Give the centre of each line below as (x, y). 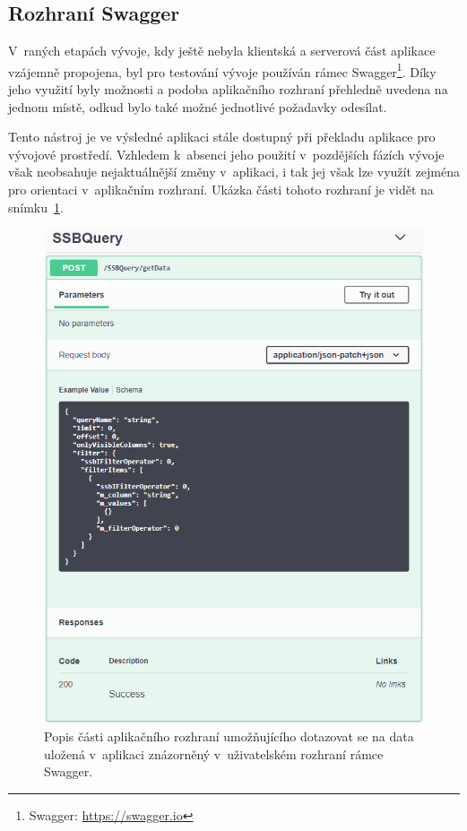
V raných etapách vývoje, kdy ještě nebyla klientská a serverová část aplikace (222, 51)
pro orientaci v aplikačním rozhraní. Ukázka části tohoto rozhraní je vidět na (221, 190)
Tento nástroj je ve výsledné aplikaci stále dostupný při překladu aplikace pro (222, 137)
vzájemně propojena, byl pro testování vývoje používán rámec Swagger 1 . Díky (222, 70)
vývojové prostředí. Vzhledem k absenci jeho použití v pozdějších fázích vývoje (226, 154)
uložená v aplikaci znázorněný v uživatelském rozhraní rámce (214, 753)
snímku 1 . (36, 207)
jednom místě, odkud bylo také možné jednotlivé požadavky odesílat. (198, 106)
